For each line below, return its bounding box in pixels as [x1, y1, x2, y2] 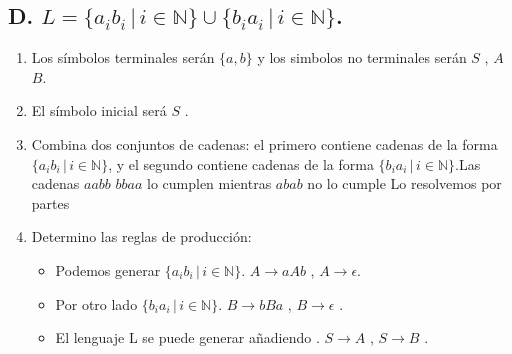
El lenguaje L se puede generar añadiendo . [55, 327, 320, 348]
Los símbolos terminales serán [31, 47, 215, 68]
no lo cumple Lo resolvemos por [307, 173, 502, 194]
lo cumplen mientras [147, 173, 272, 194]
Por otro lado [55, 293, 138, 314]
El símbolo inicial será [31, 100, 167, 121]
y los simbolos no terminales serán [257, 47, 467, 68]
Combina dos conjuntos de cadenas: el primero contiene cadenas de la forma [31, 133, 498, 154]
